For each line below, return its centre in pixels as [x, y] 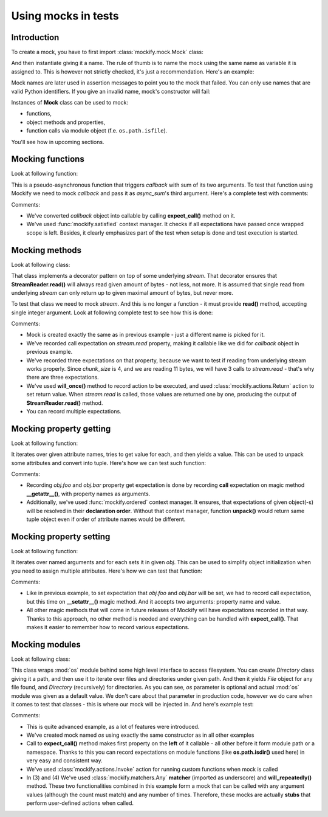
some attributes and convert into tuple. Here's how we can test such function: [109, 463]
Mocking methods [46, 250]
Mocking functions [48, 159]
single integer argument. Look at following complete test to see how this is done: [112, 312]
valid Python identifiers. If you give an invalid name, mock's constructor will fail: [111, 91]
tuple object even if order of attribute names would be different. [106, 519]
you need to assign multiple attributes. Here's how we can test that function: [107, 571]
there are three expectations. [63, 377]
